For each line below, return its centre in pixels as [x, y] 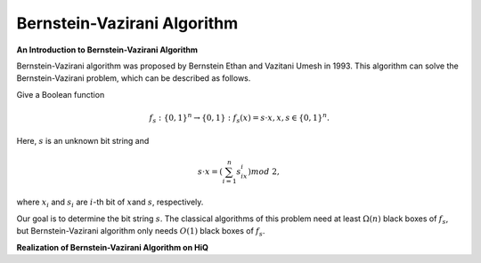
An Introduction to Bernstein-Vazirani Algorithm [107, 50]
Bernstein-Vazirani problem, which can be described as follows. [134, 78]
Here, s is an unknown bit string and [83, 141]
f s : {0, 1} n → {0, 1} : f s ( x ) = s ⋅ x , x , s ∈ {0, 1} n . [239, 118]
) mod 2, [264, 171]
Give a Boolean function [61, 94]
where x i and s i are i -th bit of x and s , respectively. [110, 203]
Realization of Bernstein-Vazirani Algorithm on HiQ [113, 247]
